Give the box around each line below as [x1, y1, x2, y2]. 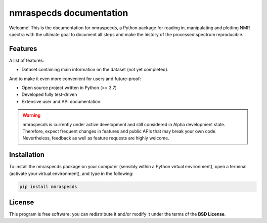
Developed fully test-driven [21, 91, 78, 97]
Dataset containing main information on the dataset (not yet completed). [21, 67, 169, 73]
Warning [22, 112, 41, 118]
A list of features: [9, 57, 44, 63]
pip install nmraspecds [19, 183, 78, 189]
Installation [9, 151, 44, 159]
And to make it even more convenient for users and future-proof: [9, 76, 141, 82]
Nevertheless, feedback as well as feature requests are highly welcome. [22, 135, 170, 141]
